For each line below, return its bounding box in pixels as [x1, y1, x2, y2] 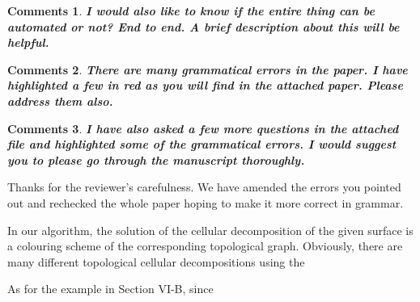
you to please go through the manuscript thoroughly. [7, 151, 305, 168]
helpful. [7, 34, 49, 51]
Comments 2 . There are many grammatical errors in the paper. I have [7, 61, 408, 78]
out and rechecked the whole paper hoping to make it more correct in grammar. [7, 194, 404, 211]
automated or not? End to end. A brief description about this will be [7, 18, 400, 35]
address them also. [7, 92, 113, 109]
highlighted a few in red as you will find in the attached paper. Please [7, 77, 403, 94]
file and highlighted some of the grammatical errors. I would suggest [7, 136, 397, 153]
